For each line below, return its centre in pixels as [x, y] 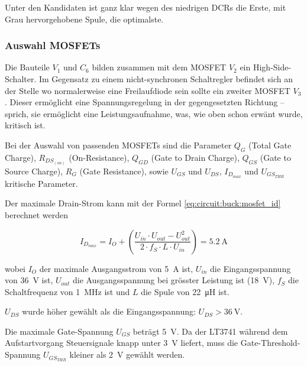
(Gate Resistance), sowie [124, 171]
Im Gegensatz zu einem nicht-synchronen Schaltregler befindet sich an [166, 79]
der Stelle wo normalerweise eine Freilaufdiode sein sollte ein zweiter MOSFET [148, 90]
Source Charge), [34, 171]
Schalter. [21, 79]
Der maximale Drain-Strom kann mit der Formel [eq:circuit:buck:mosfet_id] [143, 203]
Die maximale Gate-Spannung [59, 331]
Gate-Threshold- [270, 343]
